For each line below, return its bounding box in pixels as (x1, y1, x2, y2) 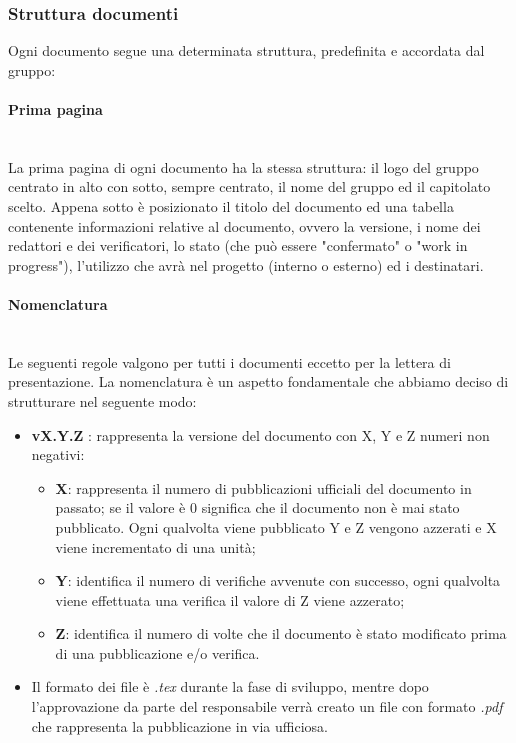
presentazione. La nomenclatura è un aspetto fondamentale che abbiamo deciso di (8, 371, 509, 392)
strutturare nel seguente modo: (8, 390, 197, 411)
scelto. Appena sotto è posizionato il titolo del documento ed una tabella (8, 195, 454, 216)
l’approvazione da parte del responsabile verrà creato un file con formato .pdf (31, 696, 503, 717)
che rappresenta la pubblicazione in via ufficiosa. (31, 715, 328, 736)
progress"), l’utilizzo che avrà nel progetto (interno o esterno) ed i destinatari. (8, 254, 484, 275)
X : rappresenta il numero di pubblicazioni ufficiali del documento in (55, 477, 472, 498)
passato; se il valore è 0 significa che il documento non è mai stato (55, 497, 460, 518)
